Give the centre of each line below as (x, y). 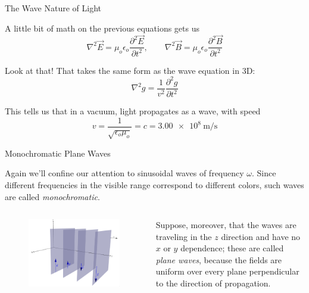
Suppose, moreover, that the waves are (226, 225)
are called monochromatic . (52, 196)
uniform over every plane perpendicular (227, 271)
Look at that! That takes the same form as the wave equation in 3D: (130, 70)
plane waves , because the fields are (219, 259)
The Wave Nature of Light (53, 8)
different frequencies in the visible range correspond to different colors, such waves (154, 184)
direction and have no (261, 236)
